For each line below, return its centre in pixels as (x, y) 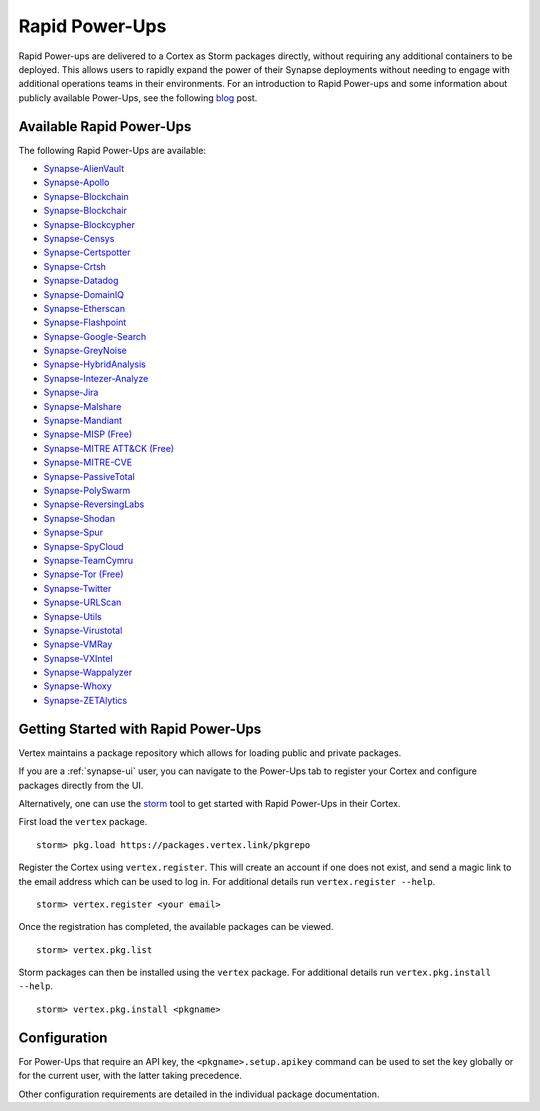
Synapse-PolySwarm (87, 490)
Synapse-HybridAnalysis (95, 364)
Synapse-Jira (71, 392)
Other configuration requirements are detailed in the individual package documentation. (199, 1094)
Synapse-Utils (72, 616)
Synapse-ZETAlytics (85, 700)
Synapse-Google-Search (95, 336)
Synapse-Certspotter (87, 252)
